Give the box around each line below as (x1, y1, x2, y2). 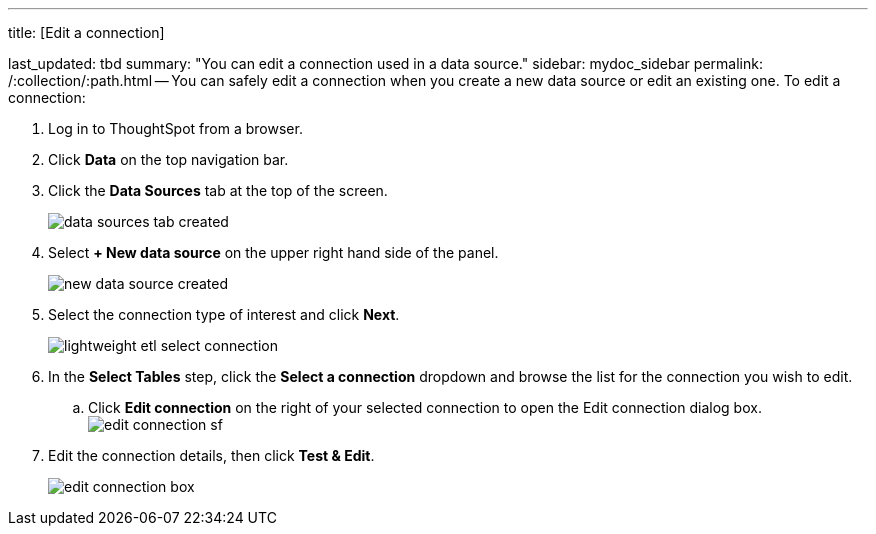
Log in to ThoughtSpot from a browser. (48, 120, 303, 137)
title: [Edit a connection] (8, 24, 165, 41)
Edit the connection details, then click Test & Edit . (48, 447, 375, 464)
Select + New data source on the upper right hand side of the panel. (48, 244, 499, 261)
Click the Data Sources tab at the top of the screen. (48, 182, 388, 199)
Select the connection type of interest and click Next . (48, 306, 400, 323)
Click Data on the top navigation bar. (48, 151, 289, 168)
